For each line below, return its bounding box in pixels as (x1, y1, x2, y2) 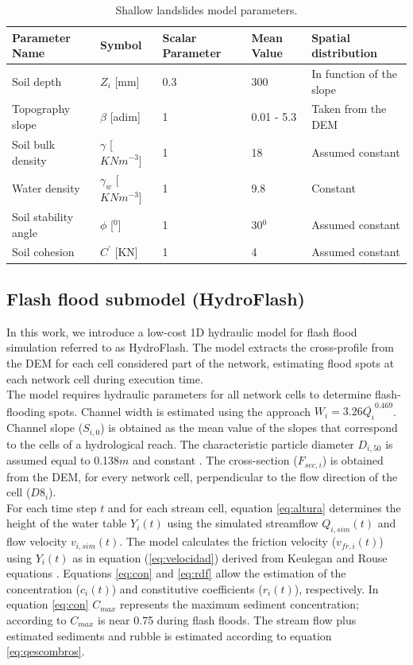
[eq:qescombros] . (6, 643, 85, 659)
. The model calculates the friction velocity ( (119, 533, 337, 550)
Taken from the (311, 100, 387, 117)
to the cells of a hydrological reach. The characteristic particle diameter (6, 435, 354, 452)
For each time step (6, 499, 97, 515)
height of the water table (6, 515, 127, 531)
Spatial (311, 29, 350, 45)
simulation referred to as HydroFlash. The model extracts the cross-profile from (6, 339, 394, 356)
